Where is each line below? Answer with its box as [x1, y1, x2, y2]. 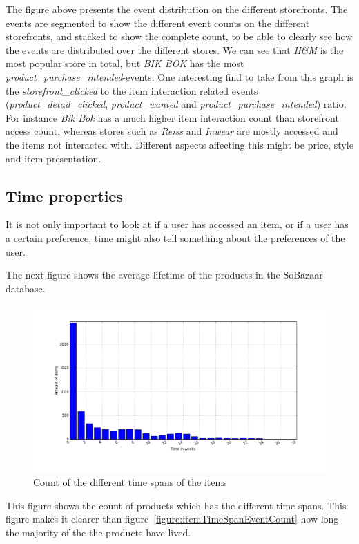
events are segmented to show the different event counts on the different [6, 15, 310, 30]
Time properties [6, 185, 123, 206]
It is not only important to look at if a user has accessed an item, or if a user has [6, 217, 349, 232]
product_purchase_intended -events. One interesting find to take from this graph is [6, 69, 353, 84]
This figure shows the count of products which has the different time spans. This [6, 498, 347, 512]
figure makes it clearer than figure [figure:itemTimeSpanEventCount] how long [6, 512, 339, 526]
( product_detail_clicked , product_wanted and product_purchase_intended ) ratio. [6, 97, 347, 111]
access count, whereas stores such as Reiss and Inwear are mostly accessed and [6, 124, 338, 138]
